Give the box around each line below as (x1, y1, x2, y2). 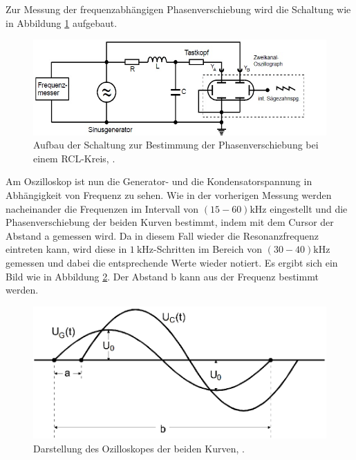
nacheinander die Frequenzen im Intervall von (6, 201, 199, 215)
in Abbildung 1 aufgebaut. (6, 15, 118, 30)
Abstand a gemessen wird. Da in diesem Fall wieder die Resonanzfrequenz (6, 228, 319, 242)
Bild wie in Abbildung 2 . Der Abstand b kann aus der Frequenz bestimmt (6, 269, 319, 283)
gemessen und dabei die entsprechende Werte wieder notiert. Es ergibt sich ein (6, 255, 338, 269)
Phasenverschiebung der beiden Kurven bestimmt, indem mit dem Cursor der (6, 215, 334, 229)
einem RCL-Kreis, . (33, 151, 115, 165)
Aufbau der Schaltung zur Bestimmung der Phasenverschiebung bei (33, 137, 319, 152)
